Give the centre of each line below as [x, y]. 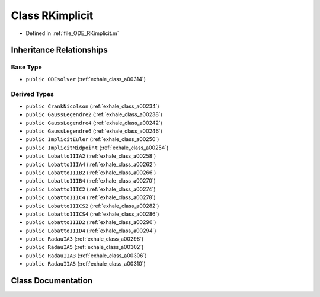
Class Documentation [52, 281]
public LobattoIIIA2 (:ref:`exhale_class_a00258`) [91, 156]
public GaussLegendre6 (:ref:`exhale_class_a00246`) [94, 131]
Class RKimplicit [52, 15]
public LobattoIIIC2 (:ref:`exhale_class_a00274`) [91, 189]
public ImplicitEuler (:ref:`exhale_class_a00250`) [92, 139]
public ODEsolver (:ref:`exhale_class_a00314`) [86, 79]
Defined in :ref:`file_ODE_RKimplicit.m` [72, 33]
